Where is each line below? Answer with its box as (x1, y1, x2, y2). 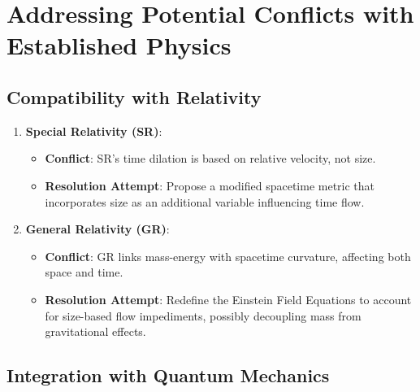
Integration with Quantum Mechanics (6, 363, 330, 388)
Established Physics (6, 28, 232, 62)
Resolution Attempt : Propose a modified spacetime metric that (45, 176, 375, 194)
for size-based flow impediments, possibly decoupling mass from (45, 307, 362, 324)
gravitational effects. (45, 323, 146, 340)
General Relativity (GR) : (25, 220, 170, 237)
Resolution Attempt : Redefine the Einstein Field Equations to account (45, 290, 412, 307)
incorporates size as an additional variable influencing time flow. (45, 193, 365, 210)
